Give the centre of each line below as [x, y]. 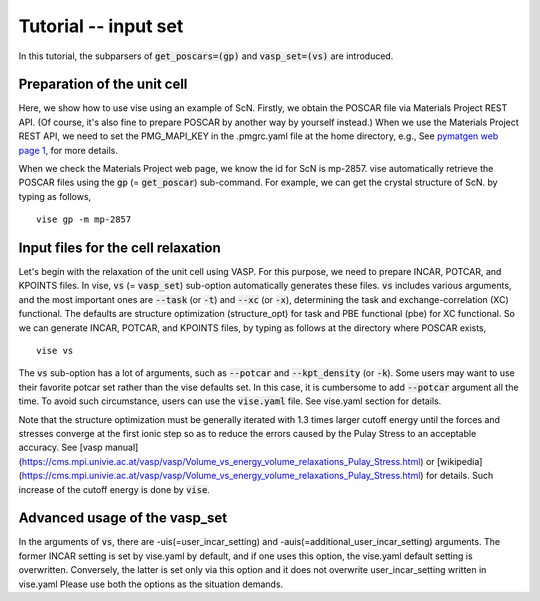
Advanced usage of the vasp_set [123, 518]
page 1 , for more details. [68, 150]
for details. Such [459, 476]
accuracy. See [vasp [61, 447]
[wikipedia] [459, 461]
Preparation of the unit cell [103, 84]
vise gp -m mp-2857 [84, 219]
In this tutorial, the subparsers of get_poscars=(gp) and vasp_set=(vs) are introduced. [206, 56]
